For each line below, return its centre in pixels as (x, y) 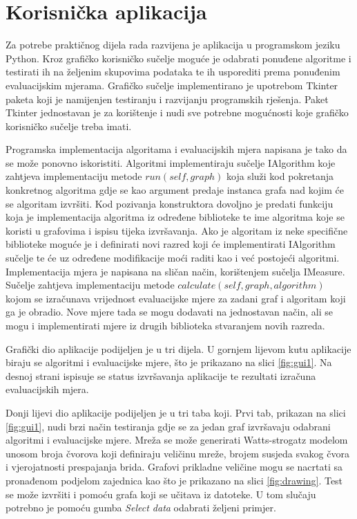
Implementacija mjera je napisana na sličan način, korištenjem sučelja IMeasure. (175, 271)
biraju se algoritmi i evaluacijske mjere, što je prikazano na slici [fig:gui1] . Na (169, 362)
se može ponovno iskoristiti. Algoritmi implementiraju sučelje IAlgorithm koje (171, 162)
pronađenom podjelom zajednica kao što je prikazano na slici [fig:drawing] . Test (174, 480)
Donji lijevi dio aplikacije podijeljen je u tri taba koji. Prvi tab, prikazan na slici (176, 412)
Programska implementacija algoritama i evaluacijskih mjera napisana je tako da (176, 149)
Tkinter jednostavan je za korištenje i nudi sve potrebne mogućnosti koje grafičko (177, 112)
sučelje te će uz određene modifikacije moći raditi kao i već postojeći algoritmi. (173, 258)
